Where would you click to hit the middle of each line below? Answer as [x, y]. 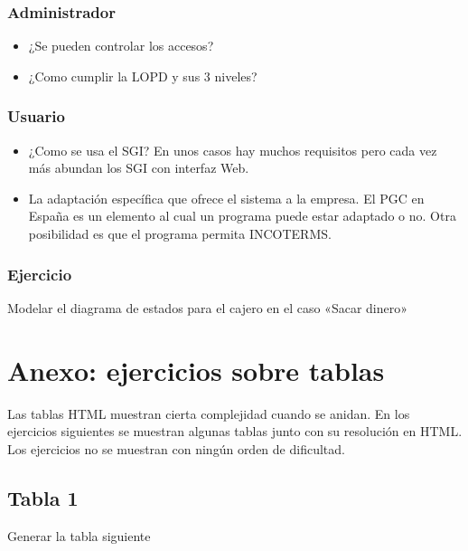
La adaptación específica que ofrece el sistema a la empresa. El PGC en [226, 198]
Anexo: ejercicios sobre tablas [196, 370]
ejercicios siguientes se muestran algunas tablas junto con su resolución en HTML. [235, 431]
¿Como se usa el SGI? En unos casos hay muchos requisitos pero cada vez [233, 150]
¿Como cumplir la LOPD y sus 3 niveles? [143, 76]
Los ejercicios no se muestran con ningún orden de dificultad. [176, 448]
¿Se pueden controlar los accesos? [121, 46]
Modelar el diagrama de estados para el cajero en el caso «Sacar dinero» [208, 307]
